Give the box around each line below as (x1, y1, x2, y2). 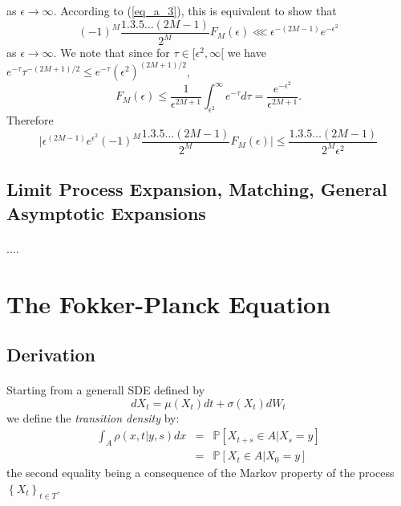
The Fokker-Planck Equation (6, 287, 331, 320)
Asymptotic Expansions (6, 200, 206, 225)
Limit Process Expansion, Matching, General (6, 177, 387, 202)
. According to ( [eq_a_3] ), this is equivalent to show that (53, 2, 337, 18)
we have (227, 44, 266, 60)
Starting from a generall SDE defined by (6, 382, 205, 398)
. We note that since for (53, 44, 170, 60)
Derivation (6, 342, 95, 367)
